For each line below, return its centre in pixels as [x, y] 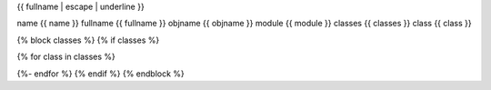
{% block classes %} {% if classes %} [88, 40]
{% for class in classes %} [66, 57]
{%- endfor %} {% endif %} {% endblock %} [101, 74]
